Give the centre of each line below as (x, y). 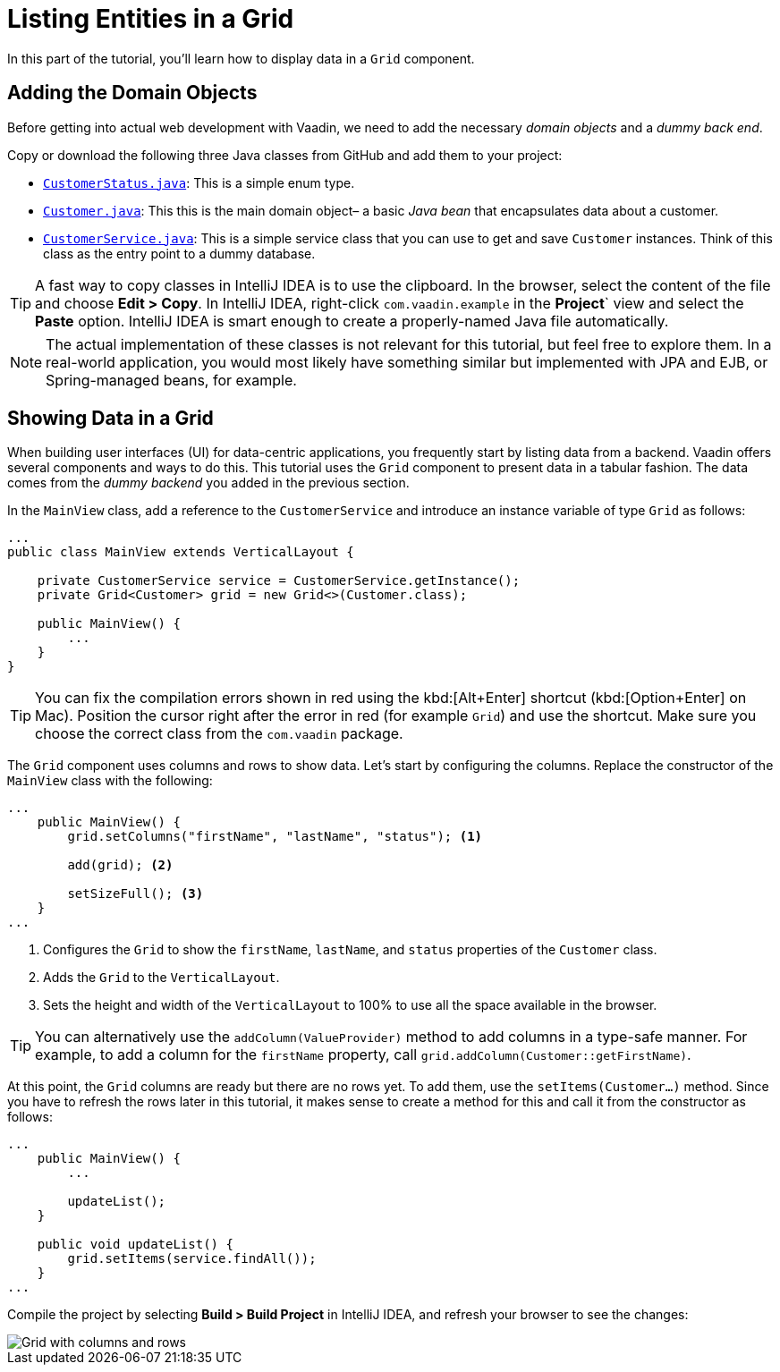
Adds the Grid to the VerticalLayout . (161, 978)
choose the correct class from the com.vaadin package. (219, 734)
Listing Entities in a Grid (151, 19)
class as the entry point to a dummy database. (179, 253)
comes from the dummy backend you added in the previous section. (208, 483)
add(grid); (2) (120, 865)
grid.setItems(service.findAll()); (192, 1259)
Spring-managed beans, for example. (171, 380)
